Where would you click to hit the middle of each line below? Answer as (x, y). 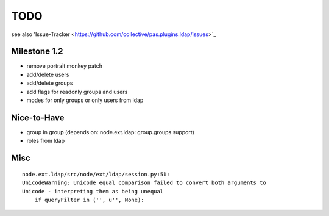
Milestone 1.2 (37, 52)
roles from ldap (46, 141)
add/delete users (48, 74)
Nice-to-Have (38, 117)
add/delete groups (50, 83)
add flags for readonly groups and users (77, 92)
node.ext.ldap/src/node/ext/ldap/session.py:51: (96, 174)
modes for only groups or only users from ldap (85, 100)
